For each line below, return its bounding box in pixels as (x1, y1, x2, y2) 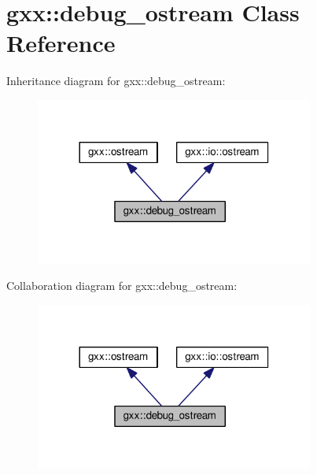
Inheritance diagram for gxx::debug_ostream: (6, 72, 226, 89)
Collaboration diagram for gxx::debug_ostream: (6, 277, 238, 294)
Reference (6, 27, 116, 59)
